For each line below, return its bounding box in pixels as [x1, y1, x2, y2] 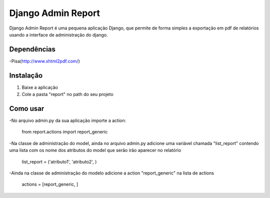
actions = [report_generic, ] [21, 181, 78, 187]
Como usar [9, 104, 44, 112]
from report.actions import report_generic [21, 129, 108, 135]
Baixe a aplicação [21, 84, 58, 90]
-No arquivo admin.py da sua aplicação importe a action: [9, 117, 126, 123]
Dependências [9, 45, 56, 53]
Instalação [9, 71, 43, 79]
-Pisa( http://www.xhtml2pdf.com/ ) [9, 58, 80, 64]
